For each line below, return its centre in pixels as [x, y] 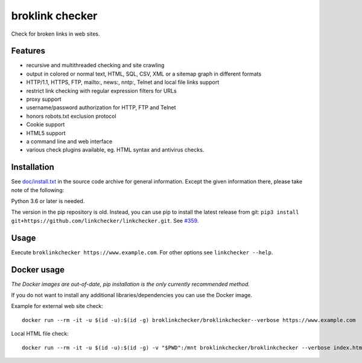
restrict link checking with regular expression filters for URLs [102, 91]
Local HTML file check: [40, 334]
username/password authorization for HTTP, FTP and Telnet [101, 108]
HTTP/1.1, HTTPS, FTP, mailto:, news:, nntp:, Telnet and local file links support [123, 82]
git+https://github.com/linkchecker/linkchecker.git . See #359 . [105, 220]
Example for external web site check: [57, 306]
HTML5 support [46, 133]
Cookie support [46, 124]
